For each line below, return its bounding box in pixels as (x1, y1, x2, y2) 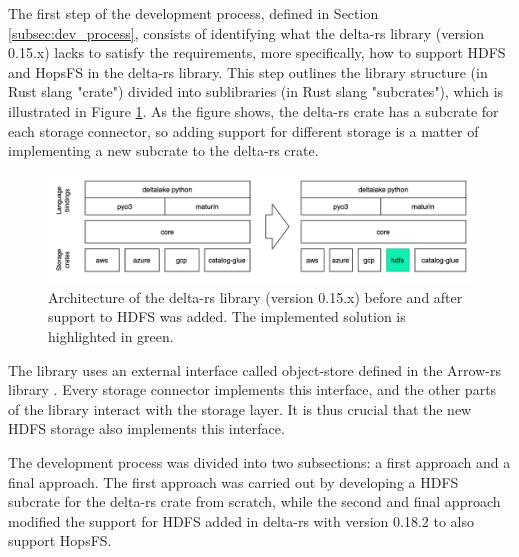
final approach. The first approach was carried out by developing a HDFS (8, 471, 459, 492)
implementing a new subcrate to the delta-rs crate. (8, 140, 319, 161)
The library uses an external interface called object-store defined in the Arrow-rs (8, 359, 501, 380)
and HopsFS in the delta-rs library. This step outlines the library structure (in (8, 61, 488, 82)
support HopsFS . (8, 530, 112, 551)
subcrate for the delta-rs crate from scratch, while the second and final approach (8, 491, 501, 512)
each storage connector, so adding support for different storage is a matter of (8, 120, 479, 141)
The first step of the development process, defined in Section (8, 3, 379, 23)
